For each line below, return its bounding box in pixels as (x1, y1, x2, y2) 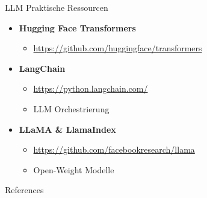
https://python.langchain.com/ (33, 82, 148, 95)
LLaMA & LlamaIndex (19, 123, 116, 135)
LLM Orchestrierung (33, 102, 110, 115)
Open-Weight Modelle (33, 163, 114, 176)
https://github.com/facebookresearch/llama (33, 143, 195, 156)
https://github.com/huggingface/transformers (33, 42, 202, 54)
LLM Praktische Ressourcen (5, 1, 108, 13)
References (5, 184, 44, 196)
